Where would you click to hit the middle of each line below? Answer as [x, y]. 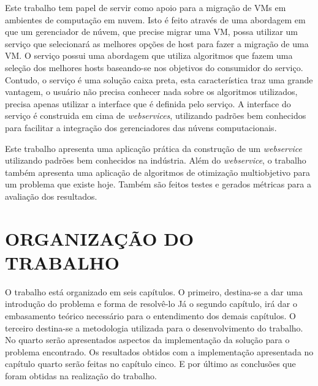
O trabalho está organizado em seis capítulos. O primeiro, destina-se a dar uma [154, 291]
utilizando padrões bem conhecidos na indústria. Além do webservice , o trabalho [156, 160]
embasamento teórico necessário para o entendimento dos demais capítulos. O [150, 316]
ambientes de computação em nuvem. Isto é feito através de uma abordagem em [155, 19]
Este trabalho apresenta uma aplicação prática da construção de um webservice [153, 148]
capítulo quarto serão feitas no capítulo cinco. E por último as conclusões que [150, 364]
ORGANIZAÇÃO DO [100, 238]
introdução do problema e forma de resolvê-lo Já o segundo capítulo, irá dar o [151, 304]
